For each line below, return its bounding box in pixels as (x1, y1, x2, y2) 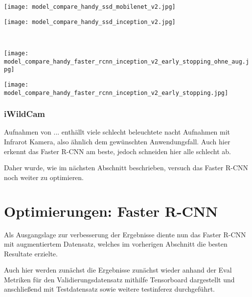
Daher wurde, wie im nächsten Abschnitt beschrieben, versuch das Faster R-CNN (4, 162, 248, 173)
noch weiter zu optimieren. (4, 172, 84, 182)
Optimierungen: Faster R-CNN (4, 201, 218, 221)
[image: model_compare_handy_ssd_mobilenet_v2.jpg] (4, 3, 176, 10)
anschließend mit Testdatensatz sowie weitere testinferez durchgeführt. (4, 284, 215, 294)
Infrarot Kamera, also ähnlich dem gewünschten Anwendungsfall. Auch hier (4, 137, 230, 146)
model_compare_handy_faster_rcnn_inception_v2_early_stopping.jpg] (4, 89, 229, 96)
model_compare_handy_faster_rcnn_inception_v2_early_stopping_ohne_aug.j (4, 58, 250, 65)
